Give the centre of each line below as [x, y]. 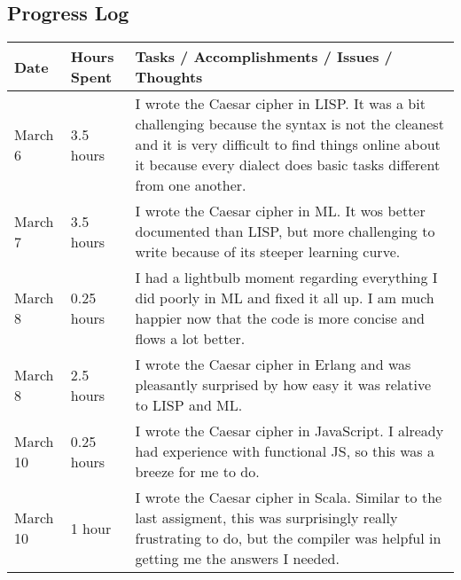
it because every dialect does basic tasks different [288, 165]
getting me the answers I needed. [237, 559]
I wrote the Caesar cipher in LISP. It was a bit [280, 104]
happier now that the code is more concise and [280, 318]
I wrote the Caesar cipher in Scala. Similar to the [289, 498]
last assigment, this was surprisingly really [266, 518]
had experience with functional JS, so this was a [285, 451]
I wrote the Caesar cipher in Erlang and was [273, 364]
